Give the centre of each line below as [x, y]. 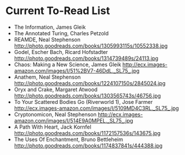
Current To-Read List [58, 11]
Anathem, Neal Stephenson [47, 77]
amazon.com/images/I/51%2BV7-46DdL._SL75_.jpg [77, 70]
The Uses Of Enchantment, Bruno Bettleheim [68, 139]
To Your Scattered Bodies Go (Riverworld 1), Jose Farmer [83, 102]
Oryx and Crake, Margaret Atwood [56, 89]
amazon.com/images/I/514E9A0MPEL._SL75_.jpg [74, 120]
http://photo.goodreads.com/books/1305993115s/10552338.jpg [91, 46]
